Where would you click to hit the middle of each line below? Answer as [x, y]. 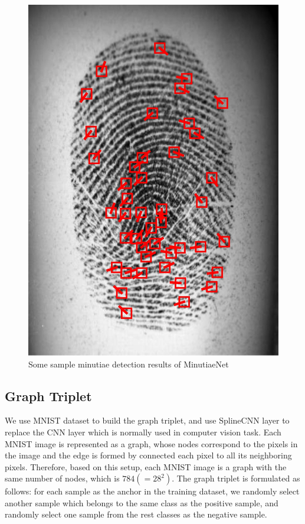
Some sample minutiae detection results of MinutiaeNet [129, 364]
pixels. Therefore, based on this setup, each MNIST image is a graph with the [146, 466]
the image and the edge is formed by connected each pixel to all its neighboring [148, 455]
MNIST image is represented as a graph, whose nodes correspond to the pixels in [151, 443]
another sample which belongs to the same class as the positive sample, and [142, 502]
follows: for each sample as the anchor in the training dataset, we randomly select [152, 491]
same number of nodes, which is [62, 478]
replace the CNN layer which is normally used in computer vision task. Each [143, 432]
